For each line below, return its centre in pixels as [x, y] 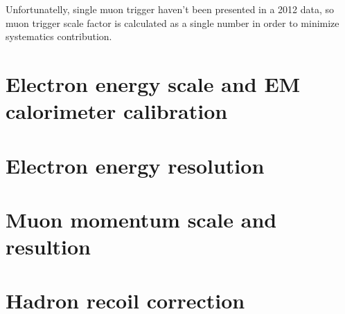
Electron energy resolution [135, 165]
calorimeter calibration [117, 111]
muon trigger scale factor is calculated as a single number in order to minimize [172, 22]
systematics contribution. [59, 36]
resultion [48, 247]
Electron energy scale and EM [153, 83]
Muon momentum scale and [141, 219]
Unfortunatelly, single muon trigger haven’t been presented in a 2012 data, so [170, 9]
